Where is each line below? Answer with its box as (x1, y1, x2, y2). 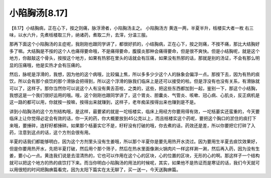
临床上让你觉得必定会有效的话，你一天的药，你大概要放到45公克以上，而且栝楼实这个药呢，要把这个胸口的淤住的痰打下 (9, 115, 257, 121)
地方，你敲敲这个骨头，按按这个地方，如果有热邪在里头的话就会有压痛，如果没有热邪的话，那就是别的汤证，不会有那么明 (9, 55, 260, 61)
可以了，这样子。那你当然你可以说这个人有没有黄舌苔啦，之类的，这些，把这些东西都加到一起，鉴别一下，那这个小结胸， (9, 85, 260, 91)
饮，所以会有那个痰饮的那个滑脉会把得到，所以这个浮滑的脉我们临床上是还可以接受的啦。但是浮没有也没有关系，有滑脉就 (9, 78, 260, 84)
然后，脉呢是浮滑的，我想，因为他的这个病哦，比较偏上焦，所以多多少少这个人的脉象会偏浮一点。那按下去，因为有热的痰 (9, 71, 260, 77)
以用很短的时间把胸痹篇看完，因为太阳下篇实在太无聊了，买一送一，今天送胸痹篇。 (9, 166, 181, 172)
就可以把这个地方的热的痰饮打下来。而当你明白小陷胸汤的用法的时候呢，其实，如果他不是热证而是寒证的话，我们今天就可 (9, 159, 260, 165)
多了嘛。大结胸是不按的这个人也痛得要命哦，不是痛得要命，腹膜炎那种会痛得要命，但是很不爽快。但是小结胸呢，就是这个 (9, 48, 260, 54)
